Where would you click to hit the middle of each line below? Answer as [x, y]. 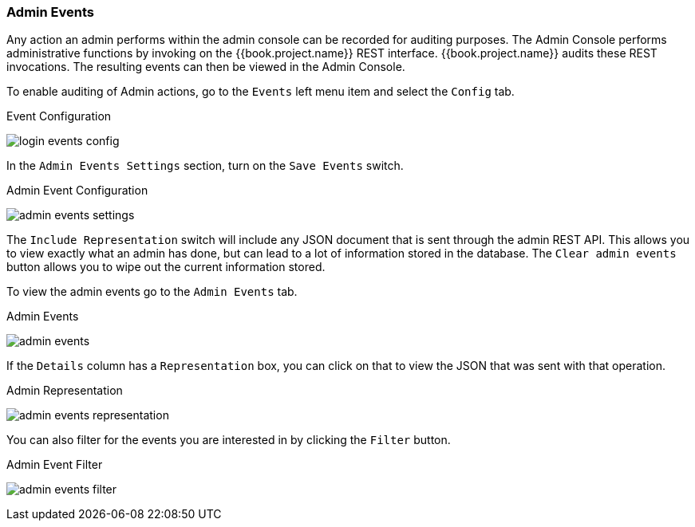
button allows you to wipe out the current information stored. [166, 267]
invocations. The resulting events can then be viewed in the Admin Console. [206, 67]
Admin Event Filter [55, 465]
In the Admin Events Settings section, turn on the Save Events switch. [205, 166]
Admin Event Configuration [77, 191]
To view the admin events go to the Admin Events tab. [152, 292]
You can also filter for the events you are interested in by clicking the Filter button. [229, 440]
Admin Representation [65, 391]
